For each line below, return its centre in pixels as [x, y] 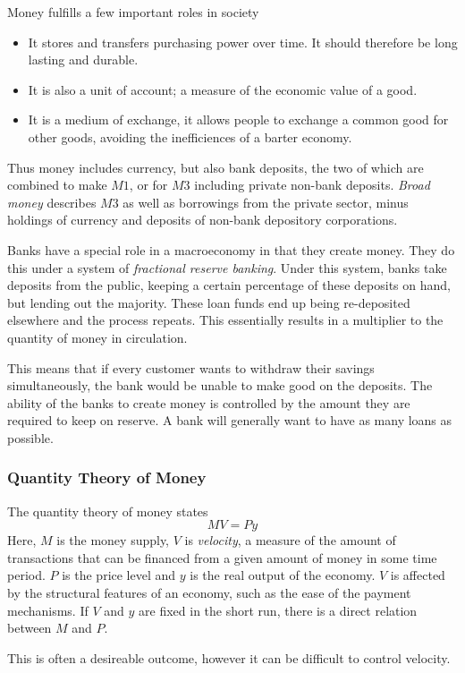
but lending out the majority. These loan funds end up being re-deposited [209, 302]
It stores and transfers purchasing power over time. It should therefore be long [243, 42]
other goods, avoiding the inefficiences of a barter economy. [190, 136]
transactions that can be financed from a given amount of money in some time [222, 557]
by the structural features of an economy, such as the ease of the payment [209, 593]
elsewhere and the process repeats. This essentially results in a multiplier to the [225, 320]
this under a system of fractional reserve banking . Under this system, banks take [227, 267]
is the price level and [119, 575]
